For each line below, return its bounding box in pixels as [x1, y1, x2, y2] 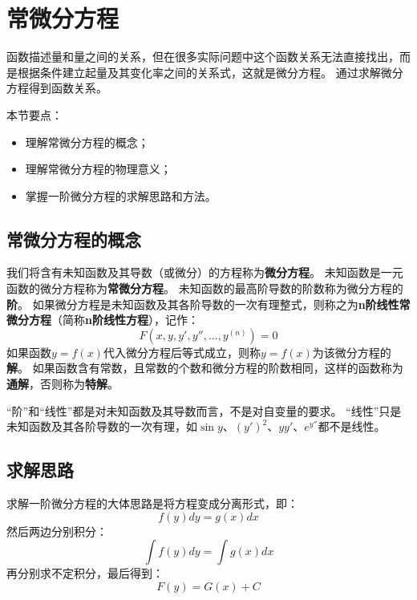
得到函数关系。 [28, 79, 107, 96]
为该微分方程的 [312, 343, 391, 360]
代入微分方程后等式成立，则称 [103, 343, 261, 360]
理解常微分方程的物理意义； [25, 160, 172, 177]
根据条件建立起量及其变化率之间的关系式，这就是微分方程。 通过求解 [17, 63, 381, 80]
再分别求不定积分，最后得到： [6, 565, 164, 582]
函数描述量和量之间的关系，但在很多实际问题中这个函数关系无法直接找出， [6, 48, 399, 65]
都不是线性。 [318, 418, 386, 435]
